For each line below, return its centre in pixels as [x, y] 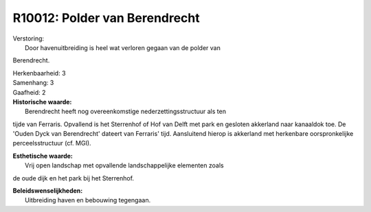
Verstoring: [29, 38]
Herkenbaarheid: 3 [39, 73]
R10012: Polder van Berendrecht [106, 18]
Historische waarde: [42, 102]
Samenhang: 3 [33, 83]
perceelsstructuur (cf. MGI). [52, 143]
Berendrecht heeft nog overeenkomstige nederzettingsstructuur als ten [126, 111]
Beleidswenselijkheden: [48, 191]
